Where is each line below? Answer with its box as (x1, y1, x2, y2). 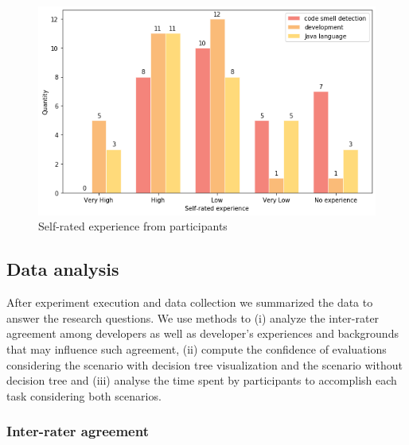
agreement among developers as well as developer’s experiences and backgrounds (6, 325, 399, 342)
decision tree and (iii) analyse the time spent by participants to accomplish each (6, 372, 397, 389)
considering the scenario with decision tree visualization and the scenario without (6, 356, 403, 373)
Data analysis (6, 257, 119, 281)
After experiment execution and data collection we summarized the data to (6, 294, 373, 311)
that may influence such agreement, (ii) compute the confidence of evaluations (6, 340, 387, 357)
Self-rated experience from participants (38, 218, 228, 234)
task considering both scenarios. (6, 387, 162, 404)
